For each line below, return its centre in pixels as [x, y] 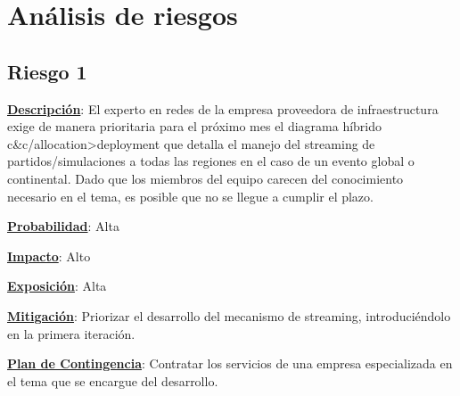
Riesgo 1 [47, 71]
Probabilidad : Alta [63, 226]
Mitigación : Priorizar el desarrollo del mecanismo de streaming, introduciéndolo [229, 315]
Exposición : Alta [57, 286]
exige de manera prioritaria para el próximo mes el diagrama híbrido [195, 126]
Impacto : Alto [49, 256]
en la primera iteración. [71, 333]
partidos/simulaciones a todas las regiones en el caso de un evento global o [211, 161]
